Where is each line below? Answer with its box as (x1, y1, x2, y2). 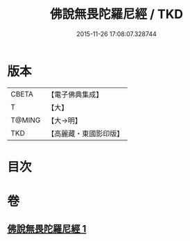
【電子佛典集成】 (47, 90, 103, 99)
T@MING (10, 115, 41, 125)
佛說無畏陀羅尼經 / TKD (49, 6, 184, 22)
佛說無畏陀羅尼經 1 (7, 223, 87, 235)
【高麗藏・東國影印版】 (47, 128, 124, 138)
